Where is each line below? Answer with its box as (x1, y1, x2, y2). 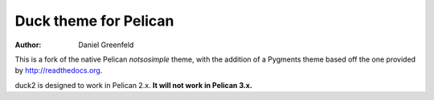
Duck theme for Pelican (14, 12, 174, 30)
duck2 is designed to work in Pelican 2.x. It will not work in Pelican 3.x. (14, 80, 253, 90)
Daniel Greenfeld (78, 40, 134, 50)
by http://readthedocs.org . (14, 66, 103, 75)
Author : (14, 40, 42, 50)
